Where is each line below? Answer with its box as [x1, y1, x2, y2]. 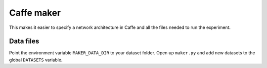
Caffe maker [9, 7, 61, 18]
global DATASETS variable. [9, 57, 63, 63]
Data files [9, 37, 40, 45]
